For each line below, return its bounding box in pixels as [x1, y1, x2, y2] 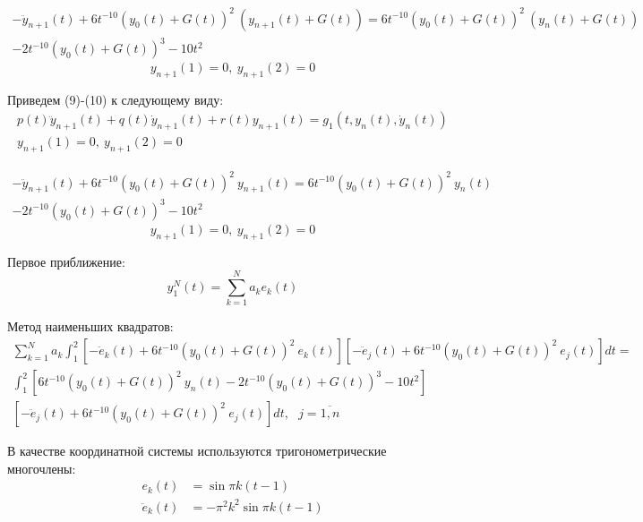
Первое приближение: [7, 252, 125, 270]
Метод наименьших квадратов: [7, 317, 174, 336]
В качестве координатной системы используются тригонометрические [7, 441, 387, 460]
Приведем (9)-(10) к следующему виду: [7, 90, 224, 108]
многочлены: [7, 458, 76, 477]
